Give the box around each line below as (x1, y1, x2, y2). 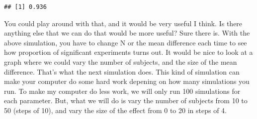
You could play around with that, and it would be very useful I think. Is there (4, 18, 243, 28)
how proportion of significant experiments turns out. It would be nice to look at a (4, 47, 253, 57)
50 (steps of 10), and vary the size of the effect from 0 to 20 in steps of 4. (4, 105, 227, 115)
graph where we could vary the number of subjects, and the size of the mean (4, 56, 237, 67)
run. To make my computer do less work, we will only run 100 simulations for (4, 85, 241, 96)
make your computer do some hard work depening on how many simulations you (4, 76, 250, 86)
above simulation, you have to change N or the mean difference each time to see (4, 37, 247, 47)
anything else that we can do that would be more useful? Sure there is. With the (4, 28, 250, 38)
